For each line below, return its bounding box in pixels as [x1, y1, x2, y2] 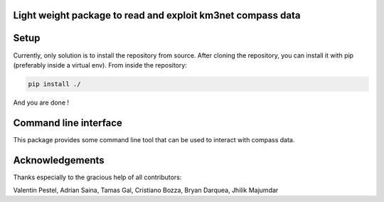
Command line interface [13, 117, 122, 129]
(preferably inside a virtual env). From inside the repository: [13, 60, 188, 69]
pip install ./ [28, 80, 81, 88]
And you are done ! [13, 98, 70, 107]
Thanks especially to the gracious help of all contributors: [13, 173, 182, 181]
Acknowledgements [13, 154, 105, 166]
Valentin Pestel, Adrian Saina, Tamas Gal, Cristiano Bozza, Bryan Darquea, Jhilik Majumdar [13, 186, 279, 195]
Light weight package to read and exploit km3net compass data [13, 9, 301, 21]
